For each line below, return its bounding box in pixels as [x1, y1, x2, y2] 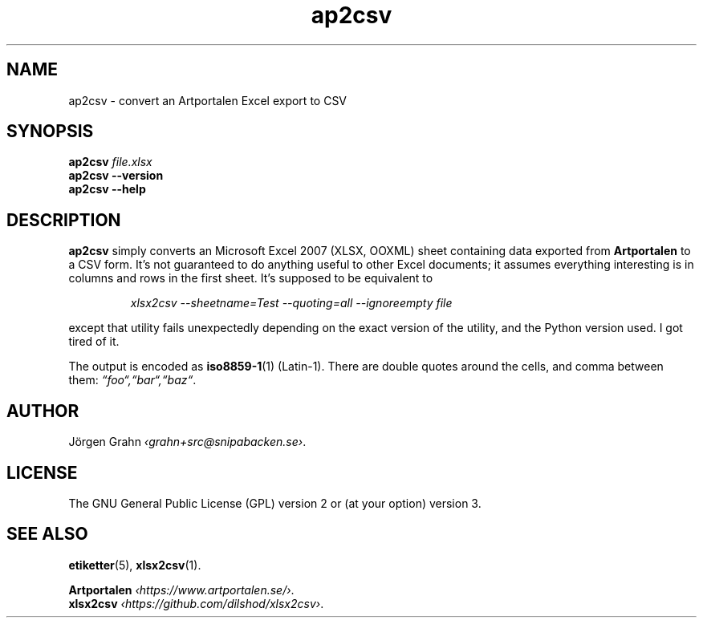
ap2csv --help [68, 182, 146, 197]
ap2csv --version [68, 168, 164, 183]
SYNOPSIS [6, 121, 94, 142]
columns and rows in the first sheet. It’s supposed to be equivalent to [68, 271, 433, 286]
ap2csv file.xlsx [68, 155, 152, 169]
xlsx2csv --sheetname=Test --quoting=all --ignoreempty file [130, 296, 453, 310]
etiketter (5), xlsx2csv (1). [68, 557, 201, 572]
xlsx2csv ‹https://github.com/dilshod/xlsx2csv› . [68, 596, 324, 610]
